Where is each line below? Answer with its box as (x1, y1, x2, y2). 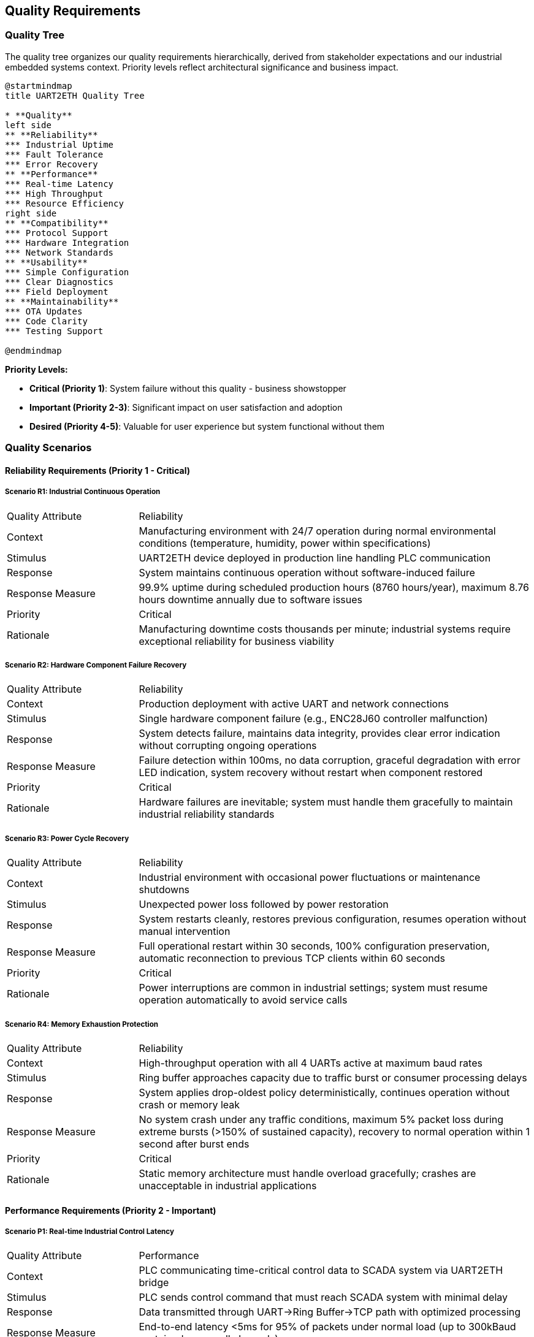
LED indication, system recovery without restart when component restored (139, 766, 483, 779)
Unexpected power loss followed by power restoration (139, 898, 389, 911)
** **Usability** (5, 257, 88, 267)
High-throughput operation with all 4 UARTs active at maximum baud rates (139, 1056, 483, 1069)
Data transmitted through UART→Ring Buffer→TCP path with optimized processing (139, 1306, 521, 1319)
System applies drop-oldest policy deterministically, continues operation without (139, 1086, 510, 1099)
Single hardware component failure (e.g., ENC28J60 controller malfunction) (139, 712, 488, 725)
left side (5, 120, 51, 130)
